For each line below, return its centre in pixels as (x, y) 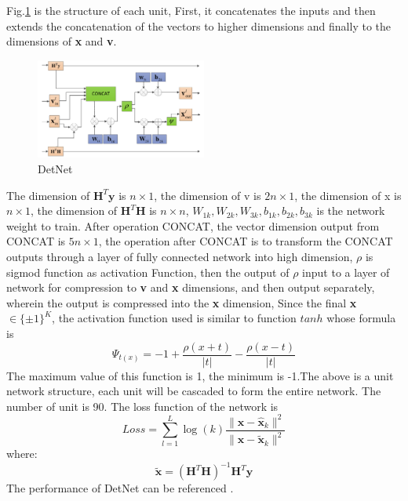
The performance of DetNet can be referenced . (120, 488)
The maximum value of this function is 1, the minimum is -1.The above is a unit (200, 375)
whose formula (361, 318)
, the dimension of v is (208, 195)
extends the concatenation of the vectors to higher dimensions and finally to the (199, 25)
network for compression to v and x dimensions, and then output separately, (191, 287)
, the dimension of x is (348, 195)
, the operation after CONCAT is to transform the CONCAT (246, 241)
